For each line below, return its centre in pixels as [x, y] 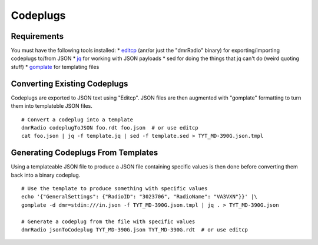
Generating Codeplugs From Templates [85, 153]
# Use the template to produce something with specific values [115, 188]
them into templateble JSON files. [52, 106]
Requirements [37, 36]
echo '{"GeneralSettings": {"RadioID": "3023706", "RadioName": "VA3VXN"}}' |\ [139, 197]
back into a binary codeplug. [46, 175]
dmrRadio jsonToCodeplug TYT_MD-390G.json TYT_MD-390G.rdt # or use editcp [135, 229]
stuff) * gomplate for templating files [55, 67]
